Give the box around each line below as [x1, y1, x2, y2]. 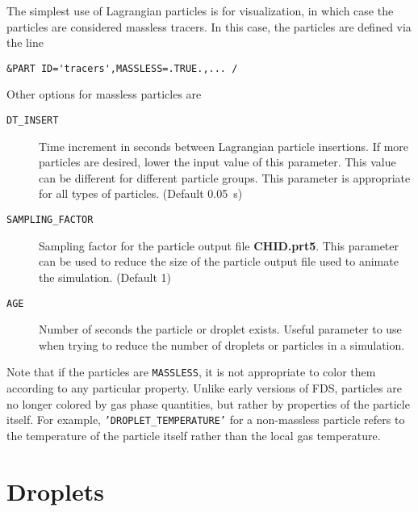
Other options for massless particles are [6, 86, 202, 103]
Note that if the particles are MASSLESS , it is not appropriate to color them [6, 363, 376, 380]
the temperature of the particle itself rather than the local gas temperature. [6, 426, 381, 443]
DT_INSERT [6, 115, 59, 127]
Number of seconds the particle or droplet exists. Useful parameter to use [39, 321, 402, 338]
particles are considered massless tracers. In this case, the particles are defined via [6, 18, 412, 35]
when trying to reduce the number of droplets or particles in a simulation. [39, 336, 405, 353]
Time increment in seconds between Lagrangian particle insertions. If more [39, 137, 408, 154]
